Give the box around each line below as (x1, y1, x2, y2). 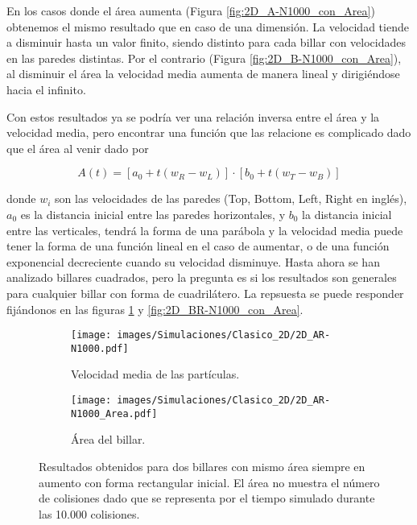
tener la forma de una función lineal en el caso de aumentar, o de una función (6, 238, 390, 254)
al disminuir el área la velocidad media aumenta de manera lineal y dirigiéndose (6, 65, 400, 82)
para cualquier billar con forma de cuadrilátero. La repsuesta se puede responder (6, 284, 404, 301)
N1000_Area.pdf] (71, 407, 158, 420)
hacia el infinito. (6, 81, 86, 97)
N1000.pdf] (71, 342, 129, 354)
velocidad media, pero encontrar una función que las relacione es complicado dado (6, 124, 411, 141)
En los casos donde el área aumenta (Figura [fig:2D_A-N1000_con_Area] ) (6, 2, 375, 19)
